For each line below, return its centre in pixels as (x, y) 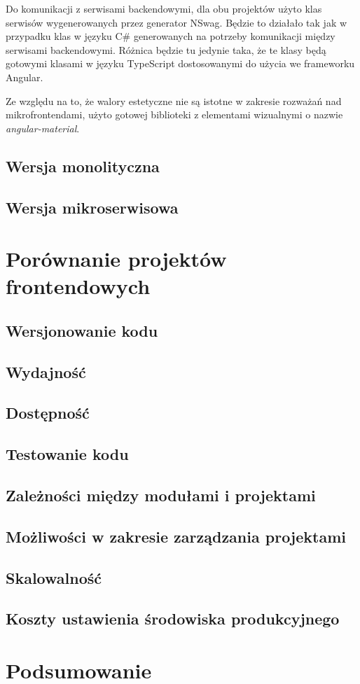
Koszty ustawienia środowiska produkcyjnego (173, 619)
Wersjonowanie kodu (82, 330)
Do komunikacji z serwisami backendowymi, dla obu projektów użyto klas (164, 8)
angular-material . (43, 128)
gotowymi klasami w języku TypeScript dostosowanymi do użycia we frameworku (180, 63)
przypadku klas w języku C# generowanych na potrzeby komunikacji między (171, 36)
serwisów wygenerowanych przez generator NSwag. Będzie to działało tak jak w (176, 22)
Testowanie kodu (67, 454)
